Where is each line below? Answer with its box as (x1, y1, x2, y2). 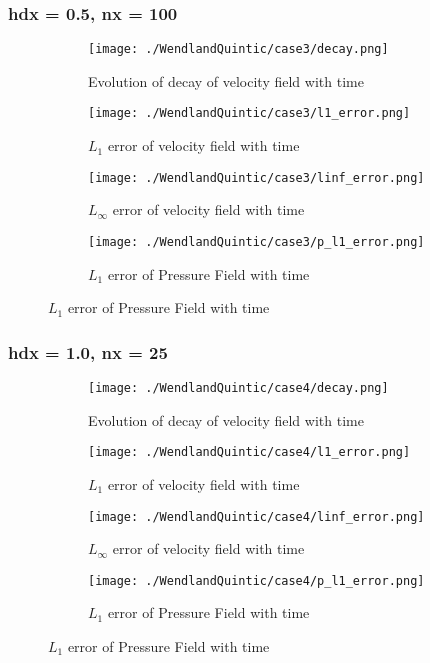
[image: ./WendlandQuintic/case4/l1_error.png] (88, 445, 411, 460)
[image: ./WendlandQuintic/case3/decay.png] (88, 42, 389, 57)
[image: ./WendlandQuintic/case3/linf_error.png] (88, 170, 425, 185)
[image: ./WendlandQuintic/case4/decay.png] (88, 381, 389, 396)
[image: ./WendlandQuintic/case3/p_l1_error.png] (88, 234, 425, 249)
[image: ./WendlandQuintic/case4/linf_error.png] (88, 509, 425, 524)
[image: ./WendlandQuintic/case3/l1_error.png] (88, 106, 411, 121)
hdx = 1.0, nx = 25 (8, 339, 168, 364)
